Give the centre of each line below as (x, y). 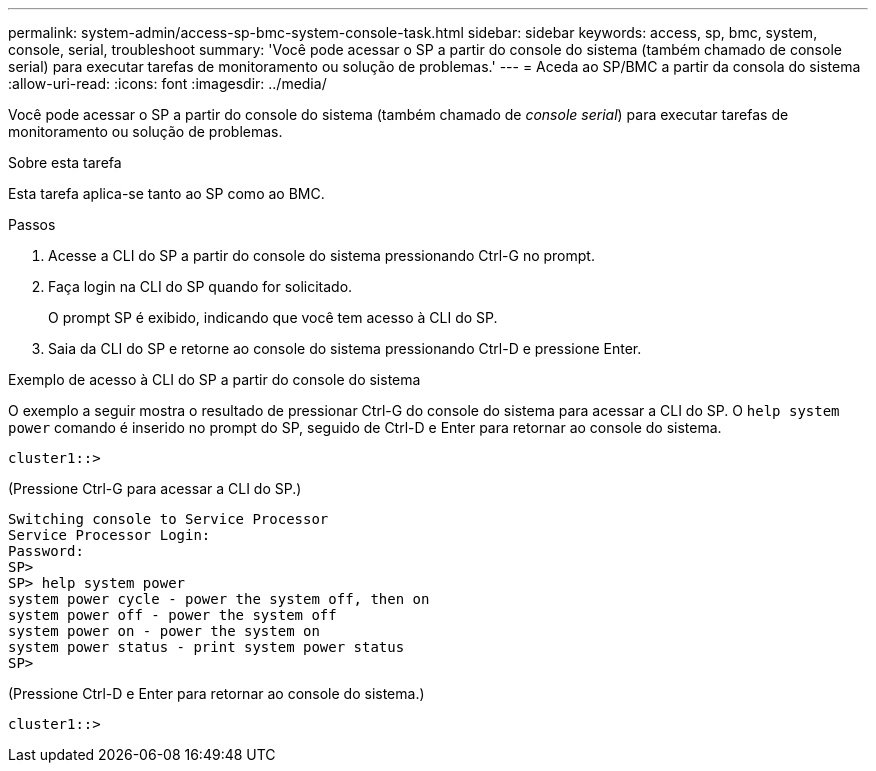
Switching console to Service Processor (168, 519)
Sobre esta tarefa (65, 162)
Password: (46, 551)
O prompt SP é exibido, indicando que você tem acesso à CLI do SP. (273, 317)
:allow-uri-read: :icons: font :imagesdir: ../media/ (167, 83)
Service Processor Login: (109, 535)
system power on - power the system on (164, 631)
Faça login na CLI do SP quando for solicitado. (200, 286)
